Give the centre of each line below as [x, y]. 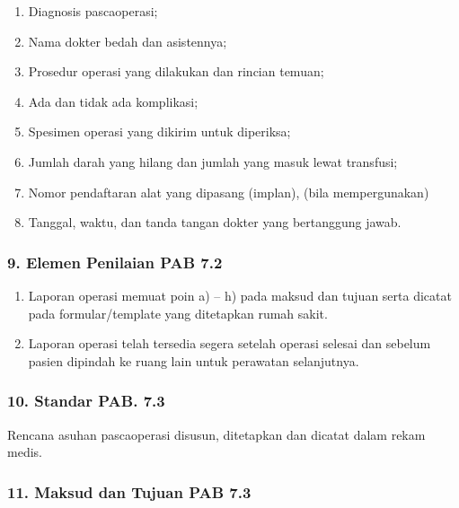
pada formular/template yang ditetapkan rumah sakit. [178, 313]
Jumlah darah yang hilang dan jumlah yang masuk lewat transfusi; [213, 161]
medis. [25, 452]
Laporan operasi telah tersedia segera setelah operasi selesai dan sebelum [229, 343]
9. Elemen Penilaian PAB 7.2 [115, 262]
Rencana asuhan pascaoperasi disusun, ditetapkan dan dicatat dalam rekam [216, 434]
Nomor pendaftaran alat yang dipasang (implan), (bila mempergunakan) [229, 192]
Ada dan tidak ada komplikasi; [113, 101]
